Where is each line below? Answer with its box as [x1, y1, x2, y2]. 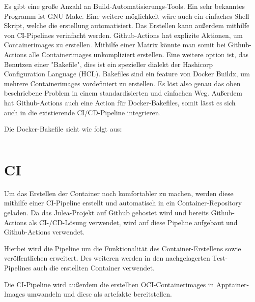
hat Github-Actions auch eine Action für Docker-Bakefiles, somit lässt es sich [4, 97, 236, 107]
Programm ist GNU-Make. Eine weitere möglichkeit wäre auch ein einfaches [4, 10, 232, 21]
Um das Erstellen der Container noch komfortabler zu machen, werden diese [4, 188, 233, 198]
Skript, [4, 20, 25, 31]
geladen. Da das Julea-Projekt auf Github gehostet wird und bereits [4, 207, 209, 218]
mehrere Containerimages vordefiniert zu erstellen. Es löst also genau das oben [4, 78, 241, 88]
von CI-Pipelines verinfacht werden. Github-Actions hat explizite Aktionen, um [4, 30, 243, 40]
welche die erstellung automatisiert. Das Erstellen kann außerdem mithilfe [27, 20, 250, 31]
